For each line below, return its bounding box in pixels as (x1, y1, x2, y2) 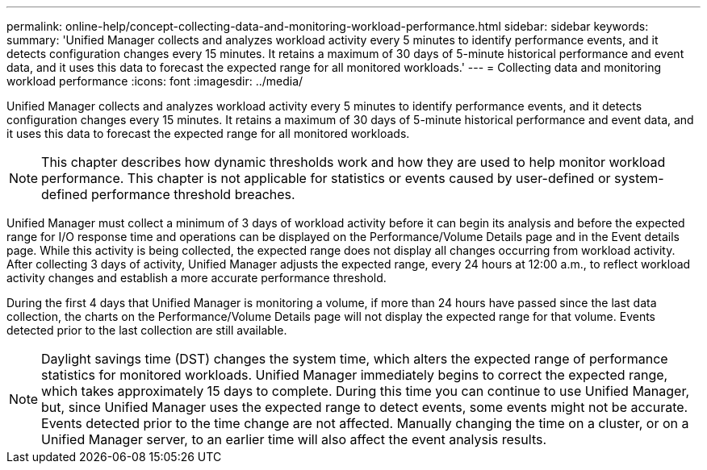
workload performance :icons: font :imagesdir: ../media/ (6, 74, 303, 88)
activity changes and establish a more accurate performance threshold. (6, 271, 387, 285)
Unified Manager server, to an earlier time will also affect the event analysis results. (41, 431, 547, 447)
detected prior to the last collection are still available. (6, 323, 287, 337)
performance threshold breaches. (91, 186, 295, 202)
